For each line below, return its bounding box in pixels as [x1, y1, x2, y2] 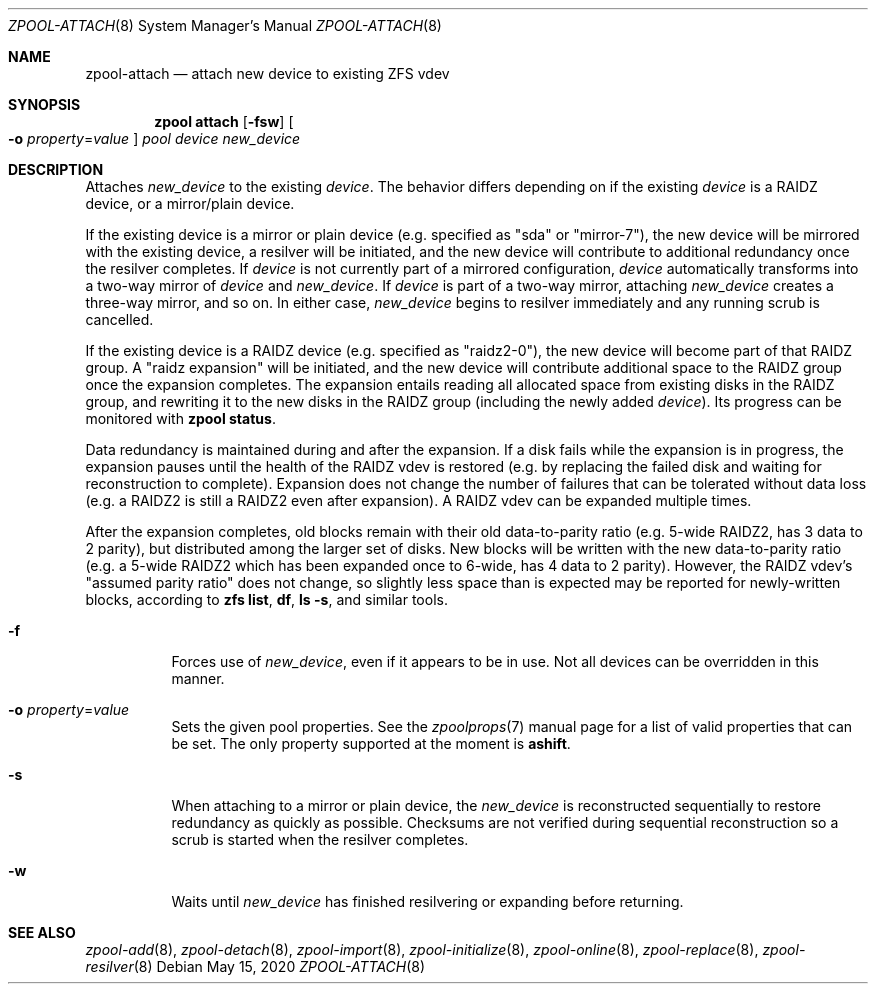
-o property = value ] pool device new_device [8, 130, 301, 147]
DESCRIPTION [8, 161, 104, 178]
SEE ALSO [8, 924, 76, 941]
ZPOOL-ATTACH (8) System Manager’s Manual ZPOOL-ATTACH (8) [8, 17, 442, 34]
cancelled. [85, 311, 154, 328]
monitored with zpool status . [85, 410, 276, 427]
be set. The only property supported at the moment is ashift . [171, 735, 571, 752]
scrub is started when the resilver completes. [171, 831, 469, 848]
